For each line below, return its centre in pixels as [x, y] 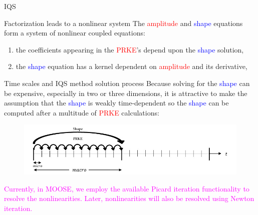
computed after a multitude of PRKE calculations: [82, 112]
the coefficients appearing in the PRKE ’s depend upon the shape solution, [130, 49]
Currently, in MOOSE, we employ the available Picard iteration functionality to [127, 188]
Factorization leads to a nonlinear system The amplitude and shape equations [123, 23]
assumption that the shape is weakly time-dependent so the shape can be [116, 103]
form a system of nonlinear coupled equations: [75, 33]
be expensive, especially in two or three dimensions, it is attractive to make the [126, 93]
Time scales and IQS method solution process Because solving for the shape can [127, 83]
